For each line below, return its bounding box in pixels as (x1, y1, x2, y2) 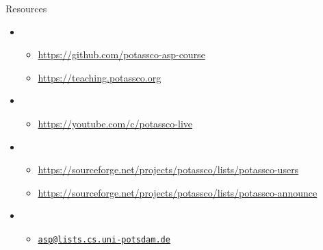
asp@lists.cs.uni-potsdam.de (38, 234, 170, 245)
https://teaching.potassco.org (38, 70, 161, 84)
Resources (5, 1, 47, 15)
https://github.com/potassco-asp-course (38, 47, 205, 62)
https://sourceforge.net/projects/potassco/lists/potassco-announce (38, 185, 318, 199)
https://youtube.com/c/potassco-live (38, 116, 192, 130)
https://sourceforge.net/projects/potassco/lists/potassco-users (38, 162, 299, 177)
